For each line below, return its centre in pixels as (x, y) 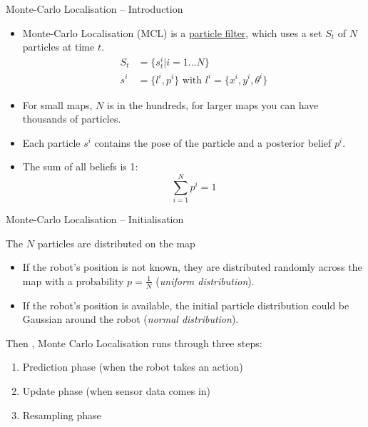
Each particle (51, 142)
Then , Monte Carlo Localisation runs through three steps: (134, 343)
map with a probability (73, 281)
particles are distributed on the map (116, 243)
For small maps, (57, 104)
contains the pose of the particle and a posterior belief (213, 142)
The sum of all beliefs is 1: (80, 166)
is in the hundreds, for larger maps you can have (213, 104)
